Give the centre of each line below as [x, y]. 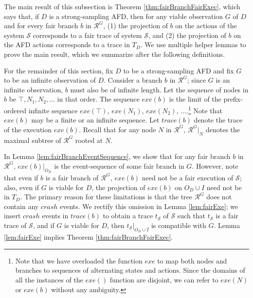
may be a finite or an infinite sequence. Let [95, 120]
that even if [21, 177]
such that [191, 216]
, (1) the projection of [136, 26]
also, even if [22, 187]
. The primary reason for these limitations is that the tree [106, 197]
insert [12, 216]
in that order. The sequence [98, 99]
